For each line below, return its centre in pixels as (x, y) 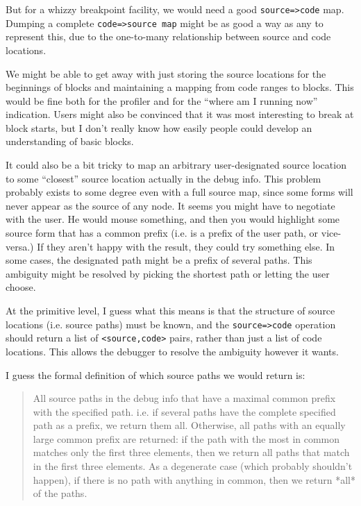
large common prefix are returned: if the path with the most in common (186, 438)
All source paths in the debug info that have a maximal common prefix (184, 398)
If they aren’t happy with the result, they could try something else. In (186, 246)
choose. (21, 287)
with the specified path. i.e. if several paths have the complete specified (184, 411)
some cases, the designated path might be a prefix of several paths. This (159, 260)
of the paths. (60, 493)
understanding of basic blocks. (70, 141)
